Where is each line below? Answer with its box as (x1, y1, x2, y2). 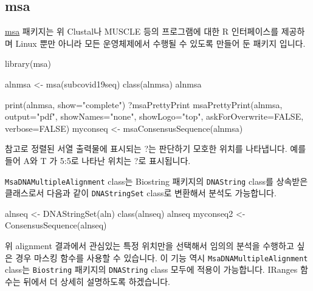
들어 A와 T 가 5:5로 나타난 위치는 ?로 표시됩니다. (5, 154, 191, 166)
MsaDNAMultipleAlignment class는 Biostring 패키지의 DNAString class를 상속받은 (5, 174, 308, 187)
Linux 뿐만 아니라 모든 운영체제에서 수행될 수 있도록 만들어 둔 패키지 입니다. (15, 36, 306, 49)
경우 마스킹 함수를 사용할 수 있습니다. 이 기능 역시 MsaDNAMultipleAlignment (15, 251, 308, 264)
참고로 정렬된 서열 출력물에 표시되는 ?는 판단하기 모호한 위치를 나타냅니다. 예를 (5, 142, 306, 155)
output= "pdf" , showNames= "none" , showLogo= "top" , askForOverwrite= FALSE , (5, 110, 304, 123)
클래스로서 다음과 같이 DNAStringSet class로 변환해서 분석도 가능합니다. (5, 187, 277, 199)
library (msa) (5, 57, 52, 70)
